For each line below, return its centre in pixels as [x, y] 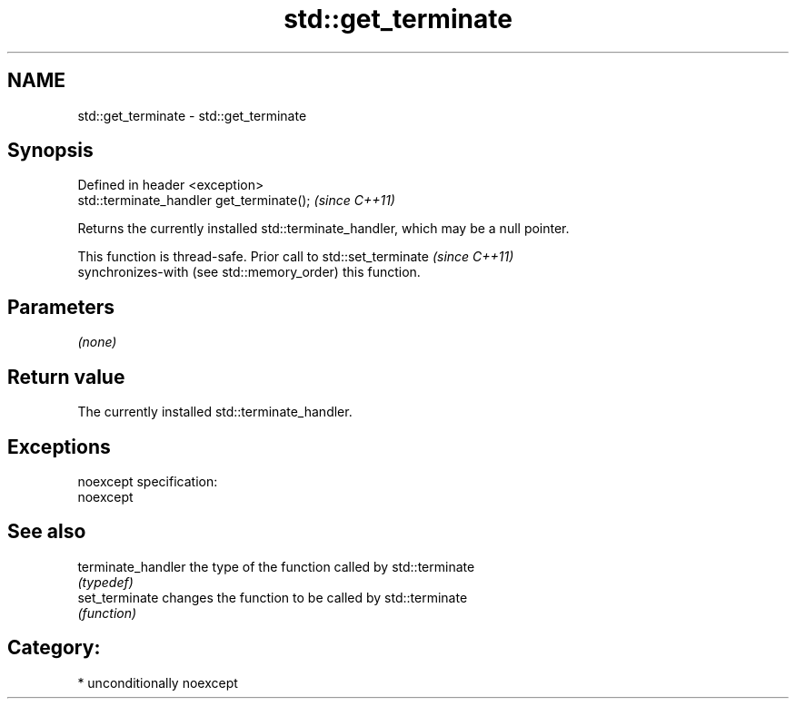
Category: [54, 648]
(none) [97, 342]
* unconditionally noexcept [158, 682]
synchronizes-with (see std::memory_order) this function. [249, 272]
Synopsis [50, 151]
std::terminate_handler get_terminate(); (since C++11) [236, 201]
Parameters [61, 307]
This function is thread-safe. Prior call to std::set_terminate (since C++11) [296, 257]
